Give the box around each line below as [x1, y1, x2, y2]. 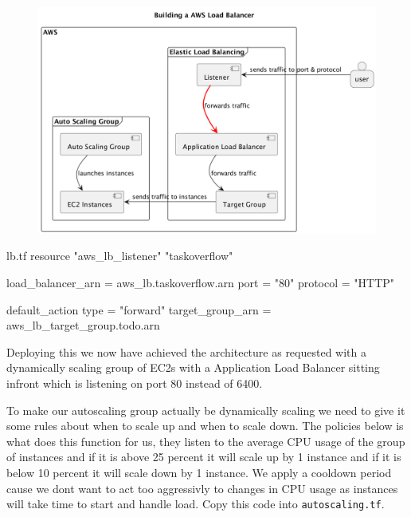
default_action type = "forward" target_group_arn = [6, 301, 272, 318]
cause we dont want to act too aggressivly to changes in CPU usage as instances [6, 480, 398, 496]
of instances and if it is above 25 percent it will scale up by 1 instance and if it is [6, 448, 401, 465]
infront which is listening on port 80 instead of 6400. [6, 375, 263, 392]
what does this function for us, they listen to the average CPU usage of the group [6, 432, 405, 449]
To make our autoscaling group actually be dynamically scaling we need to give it [6, 401, 405, 418]
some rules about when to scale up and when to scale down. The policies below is [6, 417, 404, 434]
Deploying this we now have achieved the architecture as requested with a [6, 343, 366, 360]
